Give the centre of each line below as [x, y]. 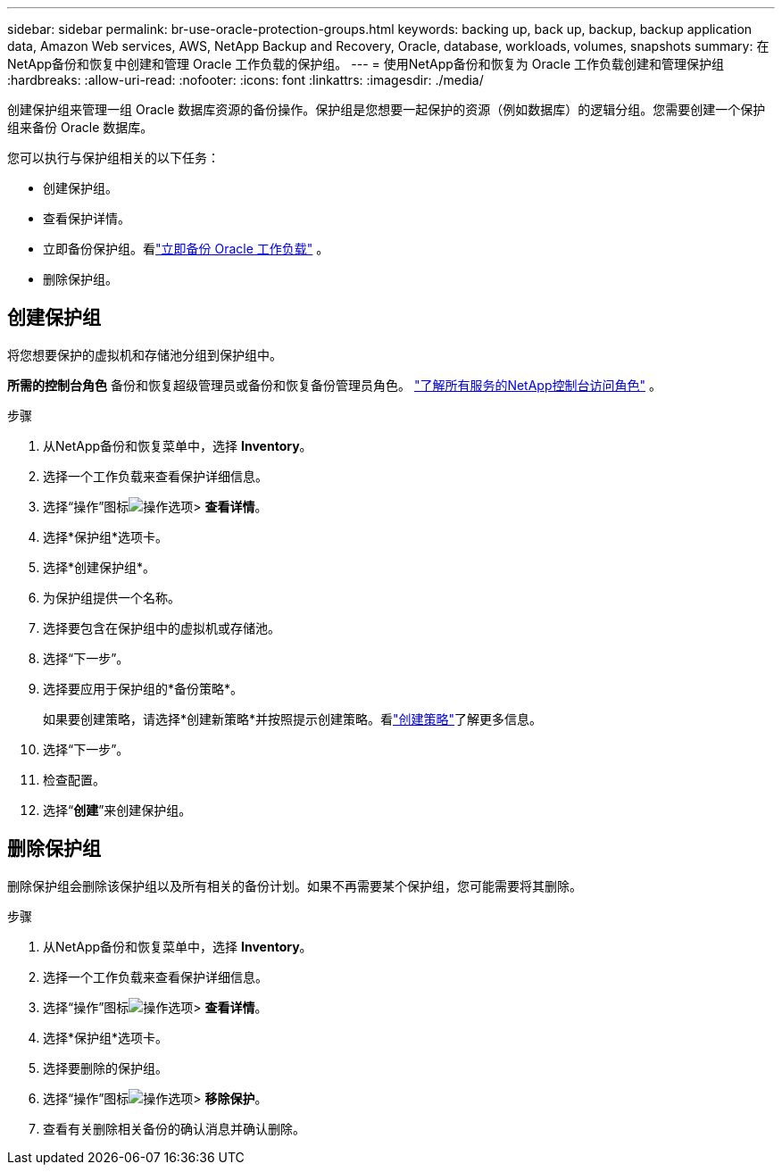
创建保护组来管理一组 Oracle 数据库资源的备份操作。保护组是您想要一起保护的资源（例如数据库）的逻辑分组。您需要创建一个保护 [387, 109]
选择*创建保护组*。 [100, 567]
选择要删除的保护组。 [105, 1068]
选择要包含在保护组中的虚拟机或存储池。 [162, 628]
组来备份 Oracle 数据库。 [80, 127]
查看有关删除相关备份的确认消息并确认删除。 [174, 1128]
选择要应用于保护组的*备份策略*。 [143, 688]
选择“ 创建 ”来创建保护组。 [117, 810]
